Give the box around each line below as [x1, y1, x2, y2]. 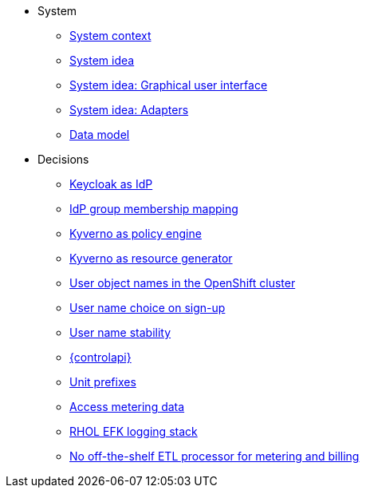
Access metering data [69, 400, 185, 413]
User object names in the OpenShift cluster [69, 276, 296, 290]
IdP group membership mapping [69, 202, 238, 215]
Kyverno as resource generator [69, 251, 233, 265]
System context [69, 29, 152, 42]
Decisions [37, 152, 89, 166]
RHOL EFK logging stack [69, 425, 198, 438]
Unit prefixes [69, 375, 136, 389]
